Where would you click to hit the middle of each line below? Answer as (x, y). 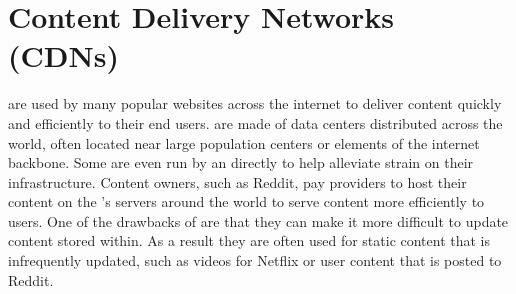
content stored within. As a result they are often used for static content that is (249, 240)
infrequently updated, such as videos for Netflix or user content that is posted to (255, 260)
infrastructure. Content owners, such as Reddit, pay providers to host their (237, 181)
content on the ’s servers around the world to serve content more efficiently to (246, 201)
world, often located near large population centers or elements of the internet (244, 142)
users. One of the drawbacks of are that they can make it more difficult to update (258, 220)
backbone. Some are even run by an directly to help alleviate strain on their (241, 162)
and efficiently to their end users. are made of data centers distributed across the (255, 122)
